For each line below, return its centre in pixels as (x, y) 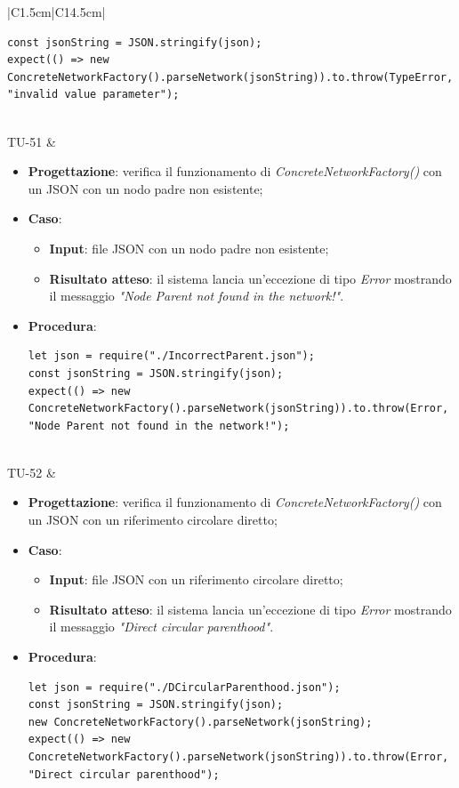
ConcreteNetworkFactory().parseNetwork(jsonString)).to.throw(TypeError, (230, 77)
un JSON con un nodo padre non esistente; (145, 188)
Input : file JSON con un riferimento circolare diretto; (196, 579)
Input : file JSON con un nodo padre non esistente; (189, 248)
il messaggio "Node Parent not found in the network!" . (197, 296)
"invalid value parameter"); (93, 95)
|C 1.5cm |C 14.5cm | (56, 12)
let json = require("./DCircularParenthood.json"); (184, 687)
